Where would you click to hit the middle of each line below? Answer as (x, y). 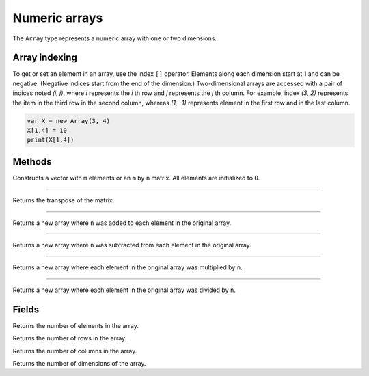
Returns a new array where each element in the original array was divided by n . (124, 290)
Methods (32, 162)
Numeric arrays (58, 18)
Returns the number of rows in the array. (70, 338)
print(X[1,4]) (51, 140)
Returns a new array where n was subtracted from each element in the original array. (132, 245)
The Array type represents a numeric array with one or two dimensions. (114, 38)
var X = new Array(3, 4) (69, 121)
